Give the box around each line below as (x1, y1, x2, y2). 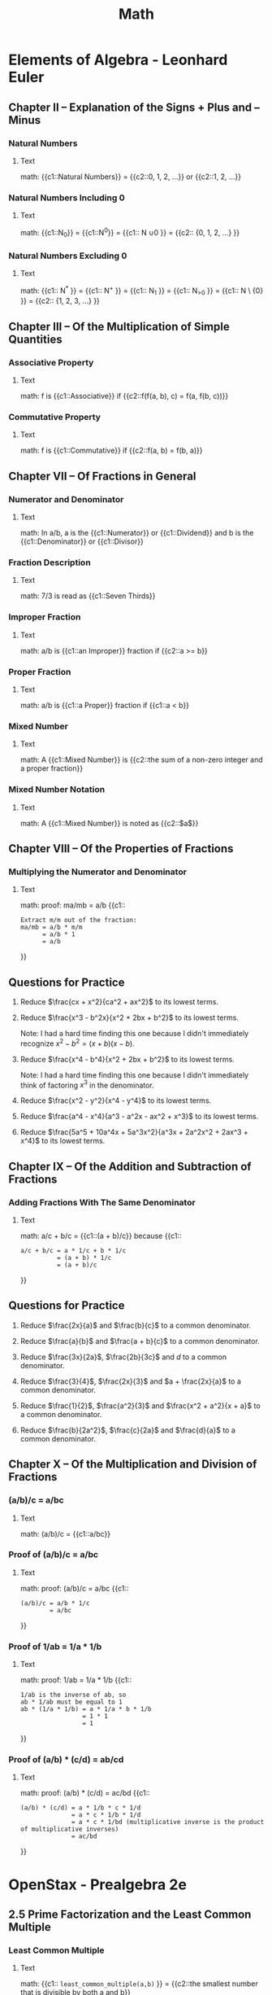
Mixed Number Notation (8, 784, 106, 795)
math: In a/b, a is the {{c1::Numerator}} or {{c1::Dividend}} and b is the (19, 528, 254, 538)
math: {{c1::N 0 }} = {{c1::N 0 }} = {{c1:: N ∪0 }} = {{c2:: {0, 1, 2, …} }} (19, 226, 240, 239)
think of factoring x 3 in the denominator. (19, 1078, 154, 1090)
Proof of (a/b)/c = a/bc (8, 1549, 99, 1560)
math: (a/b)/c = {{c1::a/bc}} (19, 1529, 111, 1538)
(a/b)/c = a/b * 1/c (19, 1599, 90, 1608)
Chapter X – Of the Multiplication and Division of (8, 1458, 257, 1472)
